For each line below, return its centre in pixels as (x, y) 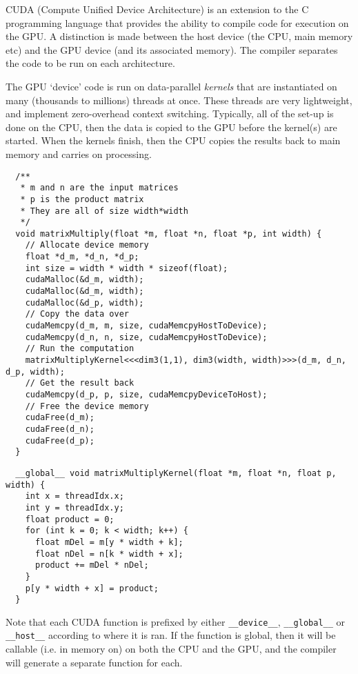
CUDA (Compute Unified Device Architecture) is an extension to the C (157, 9)
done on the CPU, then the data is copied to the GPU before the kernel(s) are (171, 127)
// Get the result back (80, 383)
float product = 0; (70, 519)
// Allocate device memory (87, 245)
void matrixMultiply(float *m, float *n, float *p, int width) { (169, 234)
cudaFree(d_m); (60, 418)
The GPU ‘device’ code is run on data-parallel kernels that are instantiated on (171, 86)
